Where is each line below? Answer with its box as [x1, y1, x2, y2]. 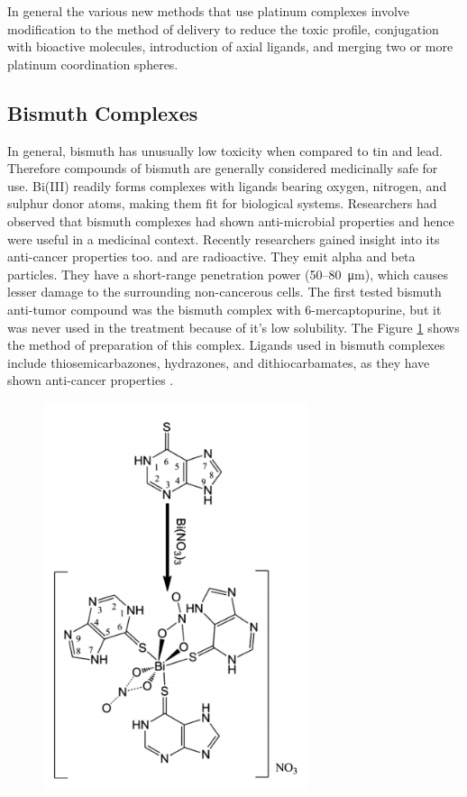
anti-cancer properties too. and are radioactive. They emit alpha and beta [7, 247, 416, 266]
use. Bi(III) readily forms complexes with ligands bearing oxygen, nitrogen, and [7, 176, 447, 195]
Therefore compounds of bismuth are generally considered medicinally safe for [7, 159, 438, 178]
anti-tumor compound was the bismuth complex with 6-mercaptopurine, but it [7, 299, 442, 318]
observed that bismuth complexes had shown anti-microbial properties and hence [7, 211, 454, 230]
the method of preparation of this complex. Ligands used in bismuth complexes [7, 335, 445, 354]
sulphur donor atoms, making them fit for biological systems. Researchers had [7, 194, 437, 213]
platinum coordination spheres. [7, 54, 179, 73]
